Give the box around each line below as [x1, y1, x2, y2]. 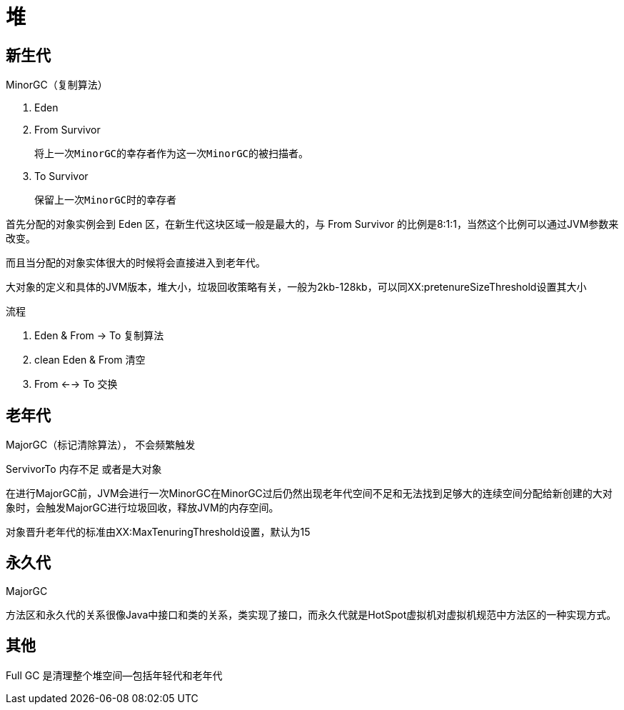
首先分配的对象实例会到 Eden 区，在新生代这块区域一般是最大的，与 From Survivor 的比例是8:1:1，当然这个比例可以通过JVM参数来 [6, 218, 619, 231]
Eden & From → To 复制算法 [34, 329, 164, 342]
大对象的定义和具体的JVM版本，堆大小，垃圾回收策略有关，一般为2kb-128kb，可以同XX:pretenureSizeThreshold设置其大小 [6, 281, 587, 294]
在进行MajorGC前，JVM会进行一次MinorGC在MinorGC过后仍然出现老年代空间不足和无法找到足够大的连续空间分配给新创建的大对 [6, 487, 613, 500]
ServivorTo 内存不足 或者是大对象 [6, 463, 162, 476]
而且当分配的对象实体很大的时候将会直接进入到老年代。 [6, 256, 266, 269]
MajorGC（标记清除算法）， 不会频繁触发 [6, 439, 196, 451]
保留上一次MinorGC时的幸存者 [34, 194, 177, 206]
